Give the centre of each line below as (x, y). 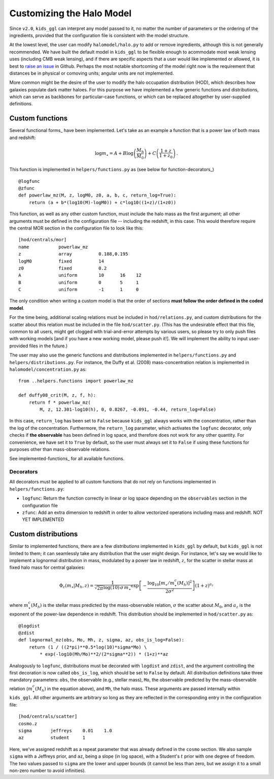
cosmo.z (28, 723)
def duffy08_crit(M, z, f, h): (57, 395)
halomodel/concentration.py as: (48, 369)
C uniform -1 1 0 (79, 290)
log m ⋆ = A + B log (114, 154)
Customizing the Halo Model (71, 13)
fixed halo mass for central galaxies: (47, 567)
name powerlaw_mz (53, 247)
